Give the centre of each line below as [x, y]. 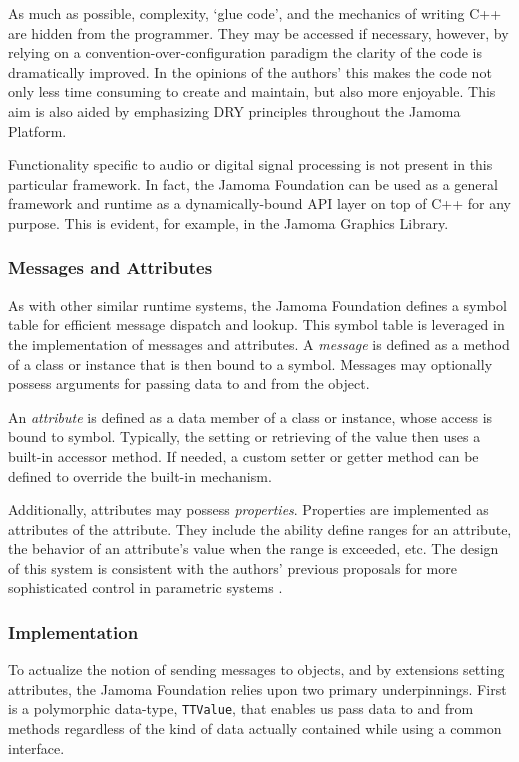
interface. [36, 747]
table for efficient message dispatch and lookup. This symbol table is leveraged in [256, 324]
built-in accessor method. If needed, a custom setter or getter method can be [243, 455]
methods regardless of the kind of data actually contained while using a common [255, 728]
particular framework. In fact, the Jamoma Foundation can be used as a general [253, 183]
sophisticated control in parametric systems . [145, 587]
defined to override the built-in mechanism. [140, 475]
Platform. [37, 130]
